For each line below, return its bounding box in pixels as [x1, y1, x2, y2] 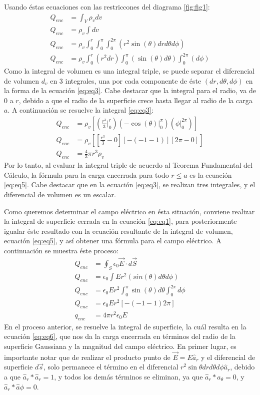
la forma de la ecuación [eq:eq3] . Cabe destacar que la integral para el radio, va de [4, 85, 256, 96]
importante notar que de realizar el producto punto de [4, 351, 170, 362]
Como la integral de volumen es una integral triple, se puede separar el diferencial [4, 65, 254, 76]
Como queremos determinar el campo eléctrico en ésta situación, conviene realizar [4, 206, 255, 216]
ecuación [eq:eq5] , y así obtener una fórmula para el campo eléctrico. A [4, 235, 221, 246]
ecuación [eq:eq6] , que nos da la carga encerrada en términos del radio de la [4, 331, 235, 341]
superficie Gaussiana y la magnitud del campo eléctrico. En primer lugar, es [4, 340, 236, 351]
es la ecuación [189, 169, 232, 180]
